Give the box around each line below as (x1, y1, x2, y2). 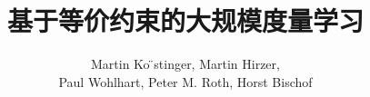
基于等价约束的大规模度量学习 (6, 2, 364, 39)
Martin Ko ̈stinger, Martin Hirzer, (91, 54, 280, 73)
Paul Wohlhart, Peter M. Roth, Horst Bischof (58, 72, 313, 91)
